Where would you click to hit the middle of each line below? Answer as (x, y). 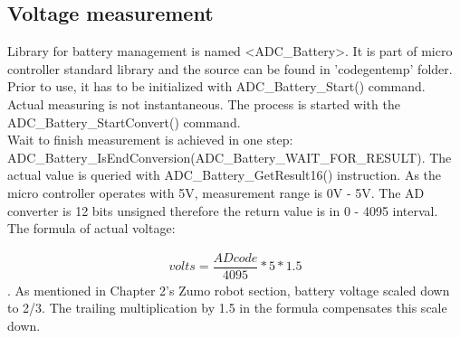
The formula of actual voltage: (91, 228)
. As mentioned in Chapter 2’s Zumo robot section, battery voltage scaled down (229, 290)
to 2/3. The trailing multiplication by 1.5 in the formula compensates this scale (227, 308)
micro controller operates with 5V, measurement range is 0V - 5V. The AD (216, 192)
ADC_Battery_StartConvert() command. (124, 122)
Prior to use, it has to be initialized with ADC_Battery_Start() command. (216, 86)
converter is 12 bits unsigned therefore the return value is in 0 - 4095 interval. (223, 210)
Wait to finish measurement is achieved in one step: (150, 140)
